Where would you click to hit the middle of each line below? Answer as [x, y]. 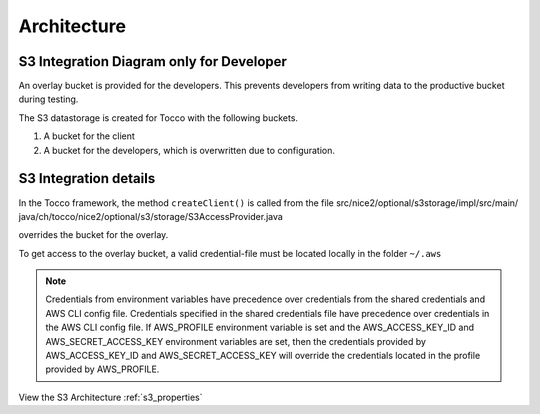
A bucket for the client [89, 136]
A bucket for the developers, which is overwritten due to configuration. [189, 150]
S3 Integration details [87, 178]
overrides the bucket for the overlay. [93, 235]
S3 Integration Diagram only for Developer [152, 61]
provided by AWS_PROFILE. [102, 369]
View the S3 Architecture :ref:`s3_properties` [110, 397]
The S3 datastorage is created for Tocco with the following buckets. [158, 117]
